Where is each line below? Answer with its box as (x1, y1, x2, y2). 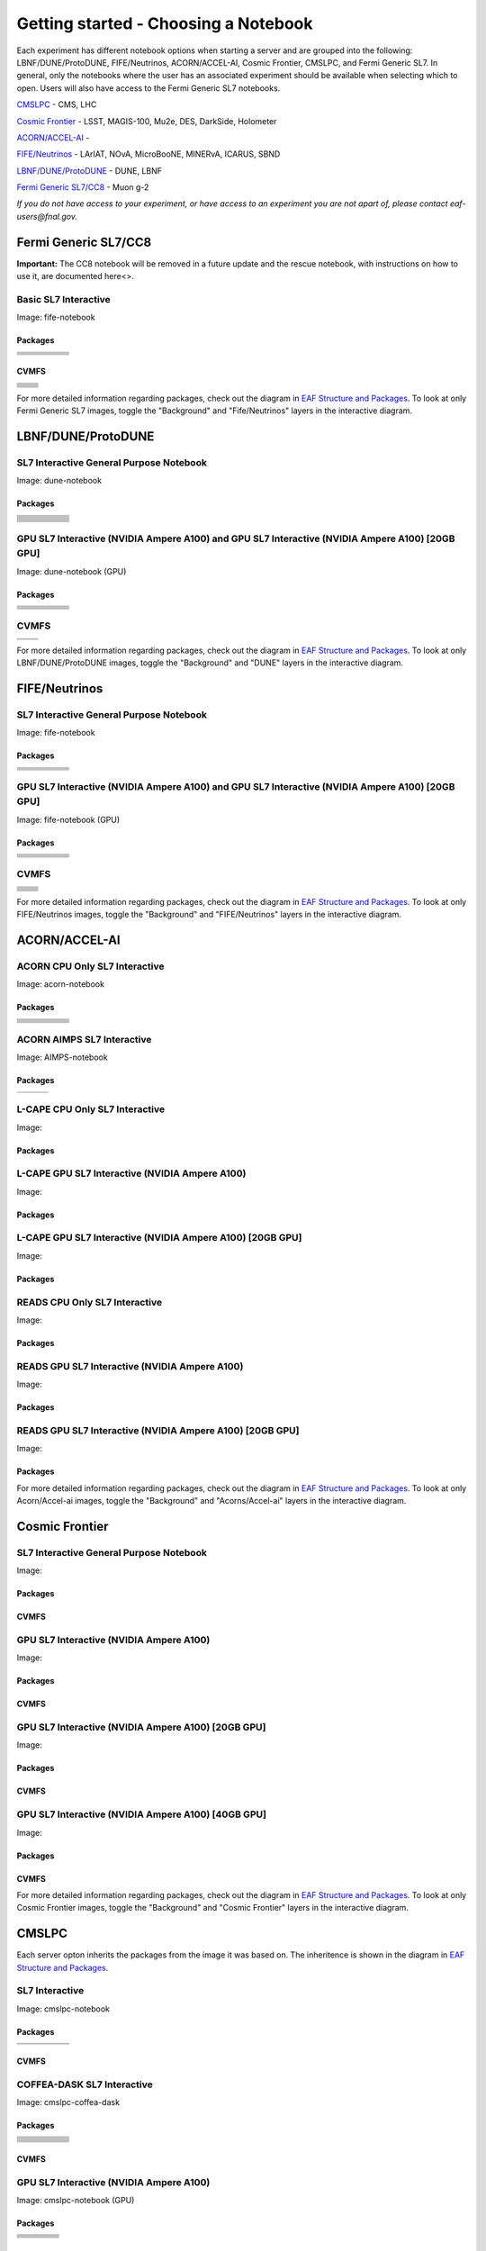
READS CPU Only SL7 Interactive (16, 1296, 162, 1308)
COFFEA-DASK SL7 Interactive (16, 2078, 153, 2091)
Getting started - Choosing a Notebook (16, 14, 313, 33)
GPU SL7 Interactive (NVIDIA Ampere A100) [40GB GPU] (16, 1808, 267, 1821)
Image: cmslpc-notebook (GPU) (16, 2195, 135, 2206)
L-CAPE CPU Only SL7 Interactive (16, 1103, 166, 1116)
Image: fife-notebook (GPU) (16, 814, 121, 825)
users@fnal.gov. (16, 211, 78, 221)
